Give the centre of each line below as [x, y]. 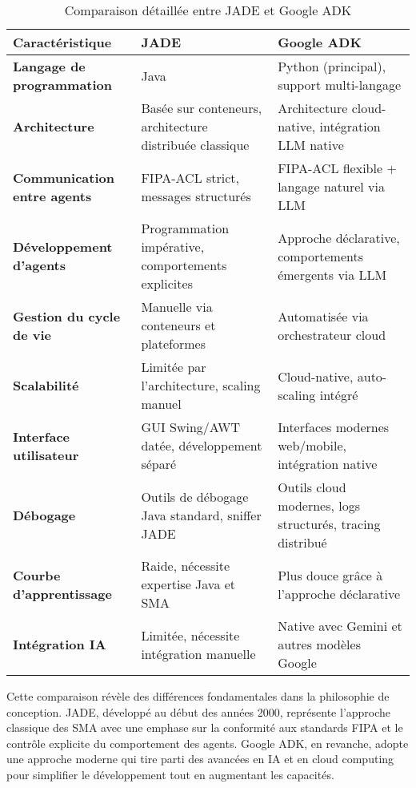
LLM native [311, 145]
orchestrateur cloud [332, 334]
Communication [64, 177]
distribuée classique [195, 145]
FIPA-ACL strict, [190, 177]
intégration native [328, 464]
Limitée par [174, 367]
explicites [167, 283]
